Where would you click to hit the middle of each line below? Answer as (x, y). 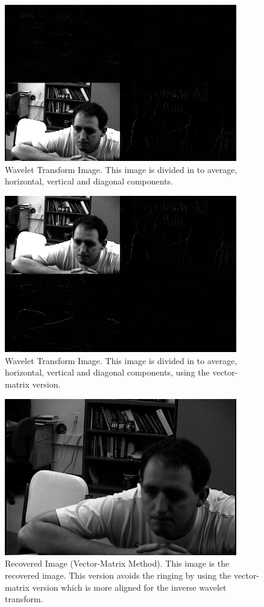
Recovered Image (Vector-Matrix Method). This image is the (117, 563)
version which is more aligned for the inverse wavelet (129, 587)
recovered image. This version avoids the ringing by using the (118, 575)
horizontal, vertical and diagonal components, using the (107, 372)
